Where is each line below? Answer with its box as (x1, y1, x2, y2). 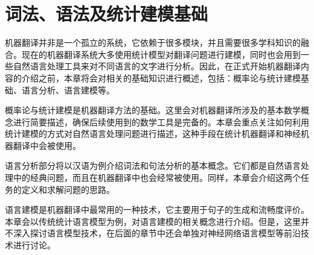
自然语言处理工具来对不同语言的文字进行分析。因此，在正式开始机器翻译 (13, 60, 301, 72)
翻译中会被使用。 (13, 139, 81, 151)
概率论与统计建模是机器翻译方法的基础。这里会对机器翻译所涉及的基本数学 (5, 104, 301, 116)
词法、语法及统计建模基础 (5, 1, 208, 26)
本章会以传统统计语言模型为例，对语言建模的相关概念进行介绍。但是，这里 (5, 215, 301, 227)
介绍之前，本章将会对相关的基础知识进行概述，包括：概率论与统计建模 (21, 71, 301, 84)
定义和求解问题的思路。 (21, 183, 115, 195)
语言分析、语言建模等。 (21, 83, 115, 96)
